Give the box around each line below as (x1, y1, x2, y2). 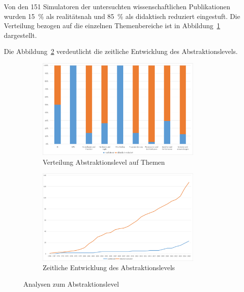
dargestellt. (4, 30, 37, 40)
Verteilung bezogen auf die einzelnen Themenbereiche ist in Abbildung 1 (4, 20, 220, 31)
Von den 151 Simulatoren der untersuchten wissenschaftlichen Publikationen (4, 1, 230, 11)
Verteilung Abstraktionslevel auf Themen (43, 156, 165, 167)
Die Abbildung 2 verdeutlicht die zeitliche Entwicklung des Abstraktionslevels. (4, 46, 238, 56)
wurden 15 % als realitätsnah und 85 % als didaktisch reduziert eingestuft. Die (4, 11, 240, 21)
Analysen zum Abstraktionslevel (23, 279, 119, 289)
